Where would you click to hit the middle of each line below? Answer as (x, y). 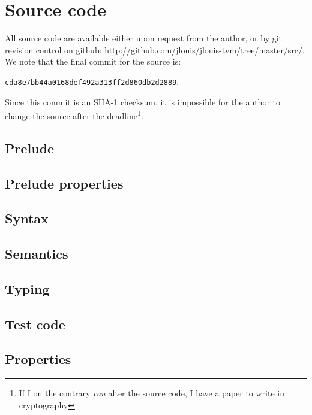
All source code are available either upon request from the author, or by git (144, 38)
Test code (35, 324)
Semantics (37, 254)
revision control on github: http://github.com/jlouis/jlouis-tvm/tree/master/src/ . (155, 49)
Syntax (27, 218)
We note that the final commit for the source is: (93, 61)
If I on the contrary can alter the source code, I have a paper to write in (151, 393)
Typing (27, 288)
